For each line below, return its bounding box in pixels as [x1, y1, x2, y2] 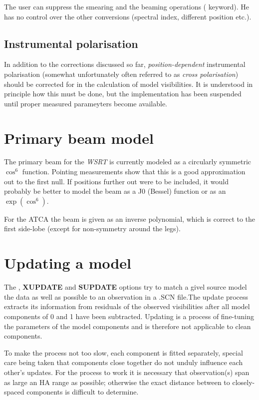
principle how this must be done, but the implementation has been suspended [4, 88, 242, 99]
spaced [4, 387, 24, 397]
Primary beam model [4, 127, 154, 148]
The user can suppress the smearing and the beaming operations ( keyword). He [4, 1, 250, 11]
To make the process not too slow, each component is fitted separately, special [4, 347, 243, 358]
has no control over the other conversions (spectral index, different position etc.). [4, 11, 252, 21]
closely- [232, 377, 255, 387]
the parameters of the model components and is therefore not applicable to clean [4, 321, 251, 331]
